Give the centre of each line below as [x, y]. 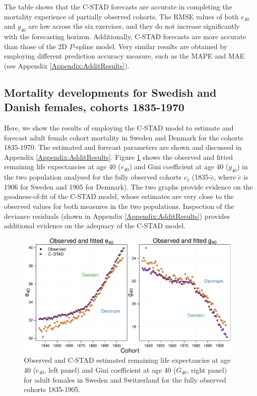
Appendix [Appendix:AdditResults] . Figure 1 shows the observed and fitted [119, 157]
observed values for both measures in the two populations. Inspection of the [119, 206]
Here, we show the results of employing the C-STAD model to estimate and [119, 127]
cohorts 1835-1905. [52, 389]
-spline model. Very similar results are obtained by [150, 46]
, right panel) [207, 369]
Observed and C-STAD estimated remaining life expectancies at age [127, 360]
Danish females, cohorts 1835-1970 [94, 107]
